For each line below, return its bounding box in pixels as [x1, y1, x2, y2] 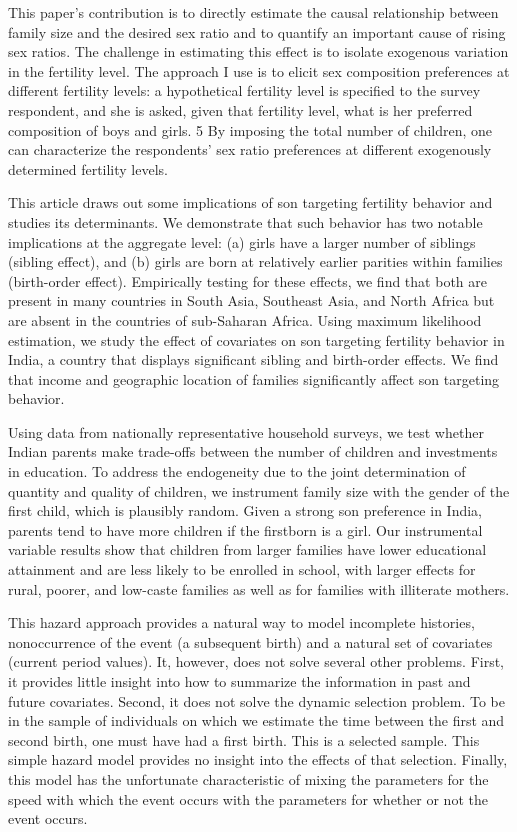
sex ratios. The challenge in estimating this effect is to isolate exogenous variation [8, 41, 509, 62]
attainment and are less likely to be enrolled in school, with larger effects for [8, 559, 476, 580]
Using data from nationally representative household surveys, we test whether [8, 421, 484, 442]
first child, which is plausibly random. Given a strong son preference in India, [8, 500, 482, 521]
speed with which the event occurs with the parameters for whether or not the [8, 788, 488, 809]
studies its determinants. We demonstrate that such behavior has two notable [8, 211, 483, 232]
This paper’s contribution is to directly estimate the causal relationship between [8, 2, 499, 22]
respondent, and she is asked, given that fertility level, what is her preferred [8, 99, 473, 120]
